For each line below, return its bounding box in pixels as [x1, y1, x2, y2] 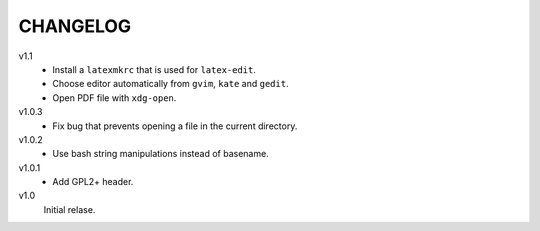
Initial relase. [43, 203, 96, 215]
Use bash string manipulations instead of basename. [52, 148, 269, 160]
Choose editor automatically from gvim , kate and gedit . [52, 78, 289, 90]
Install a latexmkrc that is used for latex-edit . [52, 63, 257, 75]
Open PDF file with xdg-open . [52, 91, 177, 104]
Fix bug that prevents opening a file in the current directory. [52, 120, 298, 132]
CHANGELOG [18, 15, 132, 37]
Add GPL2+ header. [52, 176, 134, 188]
